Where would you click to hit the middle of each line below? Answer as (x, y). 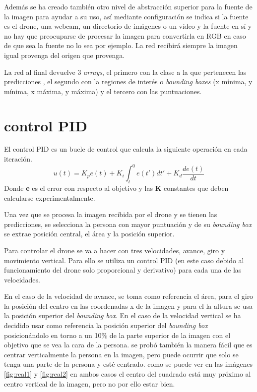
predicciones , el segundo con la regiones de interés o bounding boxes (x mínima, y (128, 82)
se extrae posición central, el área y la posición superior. (89, 234)
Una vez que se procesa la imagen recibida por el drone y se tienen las (111, 214)
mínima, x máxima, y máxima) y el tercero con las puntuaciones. (103, 91)
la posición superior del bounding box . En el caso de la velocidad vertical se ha (123, 315)
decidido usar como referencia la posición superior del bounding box (106, 325)
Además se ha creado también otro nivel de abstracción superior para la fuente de (128, 6)
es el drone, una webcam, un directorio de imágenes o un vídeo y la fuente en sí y (128, 26)
